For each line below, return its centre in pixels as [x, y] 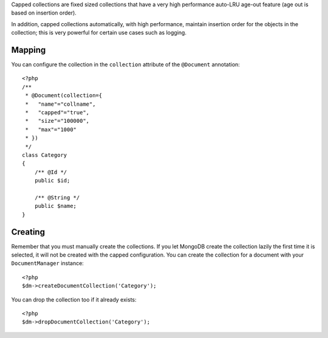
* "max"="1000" [51, 129]
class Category [45, 155]
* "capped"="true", [57, 113]
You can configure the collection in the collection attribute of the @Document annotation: [125, 64]
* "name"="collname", [60, 104]
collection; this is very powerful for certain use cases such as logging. [99, 33]
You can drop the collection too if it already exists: [74, 299]
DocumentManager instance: [48, 263]
